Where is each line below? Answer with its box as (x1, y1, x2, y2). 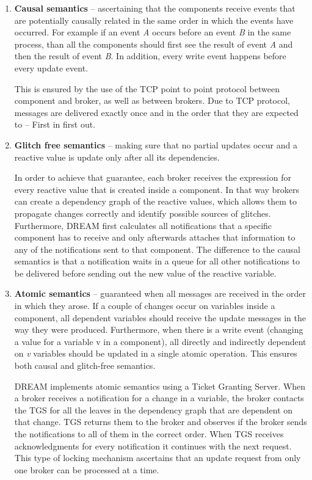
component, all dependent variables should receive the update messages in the (14, 311, 307, 324)
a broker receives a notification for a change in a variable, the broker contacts (14, 391, 304, 404)
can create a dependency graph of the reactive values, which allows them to (14, 195, 297, 208)
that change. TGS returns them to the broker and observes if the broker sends (14, 415, 307, 428)
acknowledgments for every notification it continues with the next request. (14, 439, 292, 452)
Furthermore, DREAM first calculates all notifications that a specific (14, 219, 272, 231)
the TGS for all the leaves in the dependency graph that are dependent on (14, 403, 293, 416)
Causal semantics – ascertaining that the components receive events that (14, 2, 296, 14)
